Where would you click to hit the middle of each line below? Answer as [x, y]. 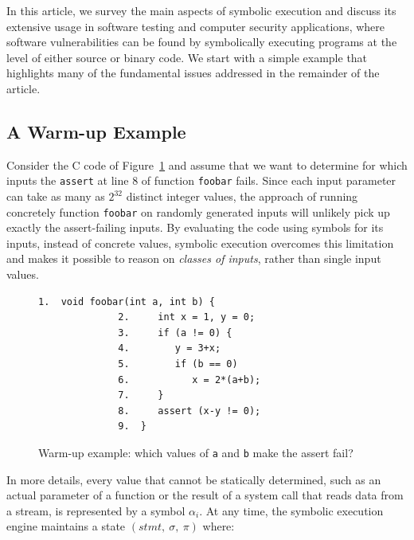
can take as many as [56, 196]
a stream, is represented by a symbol [96, 510]
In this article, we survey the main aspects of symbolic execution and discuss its [201, 10]
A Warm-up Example [96, 131]
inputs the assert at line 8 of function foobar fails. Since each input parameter [201, 180]
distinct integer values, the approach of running [242, 196]
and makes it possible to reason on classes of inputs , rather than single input [194, 258]
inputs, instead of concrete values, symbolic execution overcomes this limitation [200, 243]
